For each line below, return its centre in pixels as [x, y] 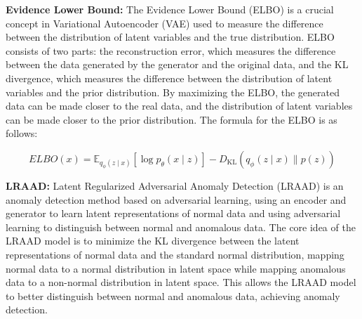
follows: [22, 133]
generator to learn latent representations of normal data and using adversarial [173, 213]
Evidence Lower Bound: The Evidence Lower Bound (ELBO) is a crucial [170, 9]
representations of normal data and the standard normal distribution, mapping [175, 254]
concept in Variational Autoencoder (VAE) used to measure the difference [165, 23]
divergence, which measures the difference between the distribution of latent [169, 78]
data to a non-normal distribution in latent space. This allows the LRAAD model [181, 282]
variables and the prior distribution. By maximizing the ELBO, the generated [173, 92]
